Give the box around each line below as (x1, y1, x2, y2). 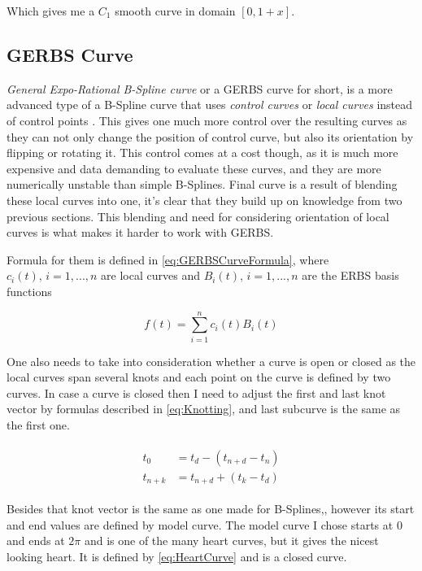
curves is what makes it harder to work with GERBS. (7, 224, 274, 241)
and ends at (7, 532, 65, 549)
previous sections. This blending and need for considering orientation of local (7, 207, 389, 224)
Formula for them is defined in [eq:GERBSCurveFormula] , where (7, 251, 329, 268)
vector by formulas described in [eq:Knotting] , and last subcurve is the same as (7, 400, 401, 417)
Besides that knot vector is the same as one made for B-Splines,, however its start (7, 500, 415, 517)
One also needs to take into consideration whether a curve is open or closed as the (7, 352, 416, 369)
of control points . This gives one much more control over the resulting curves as (7, 111, 407, 129)
